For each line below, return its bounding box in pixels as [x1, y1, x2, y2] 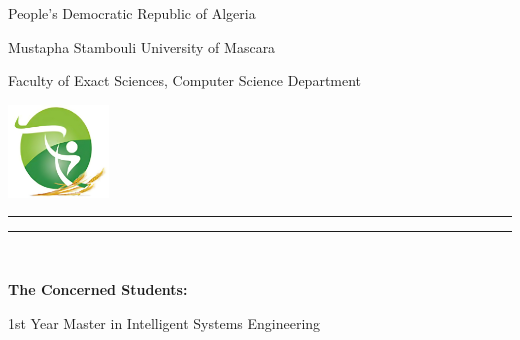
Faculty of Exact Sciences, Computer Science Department [8, 70, 362, 91]
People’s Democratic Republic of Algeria [8, 3, 256, 23]
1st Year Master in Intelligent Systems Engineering [8, 312, 321, 333]
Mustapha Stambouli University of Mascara [8, 36, 276, 57]
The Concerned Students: [8, 279, 188, 299]
